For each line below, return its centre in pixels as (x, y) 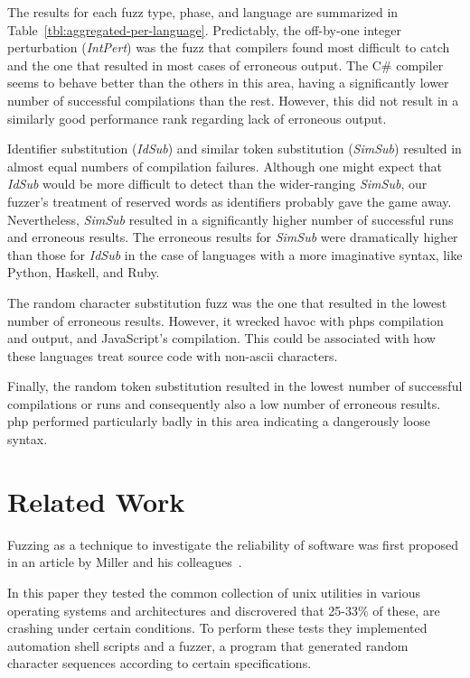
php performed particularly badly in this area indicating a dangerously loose (219, 421)
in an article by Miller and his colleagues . (125, 562)
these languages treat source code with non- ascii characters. (173, 355)
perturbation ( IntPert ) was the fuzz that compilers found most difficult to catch (229, 47)
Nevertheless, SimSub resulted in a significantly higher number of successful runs (230, 219)
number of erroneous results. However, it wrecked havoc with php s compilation (226, 320)
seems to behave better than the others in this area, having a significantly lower (228, 83)
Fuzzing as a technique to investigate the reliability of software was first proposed (233, 544)
